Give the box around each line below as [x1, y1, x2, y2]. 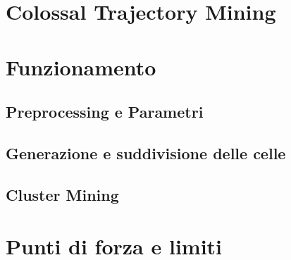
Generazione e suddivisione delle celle [6, 142, 286, 163]
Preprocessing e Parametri [6, 101, 204, 123]
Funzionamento [6, 52, 156, 81]
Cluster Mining [6, 183, 119, 205]
